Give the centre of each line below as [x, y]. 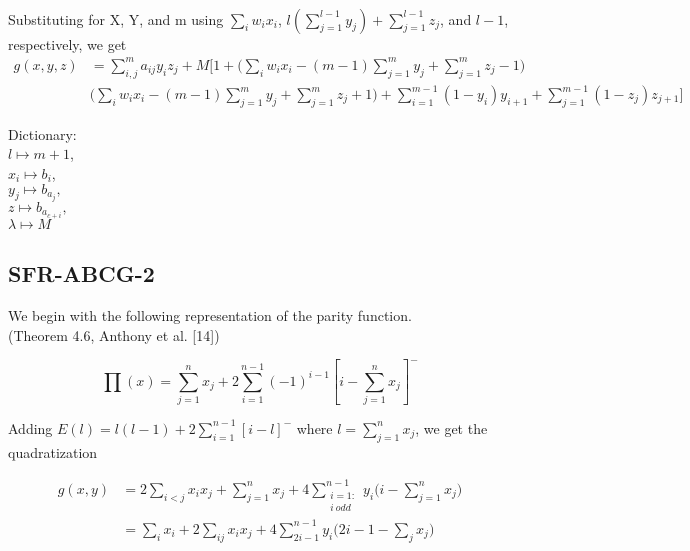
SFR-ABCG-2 [81, 273]
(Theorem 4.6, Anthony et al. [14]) [114, 334]
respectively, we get [67, 43]
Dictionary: [42, 133]
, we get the [451, 427]
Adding [30, 427]
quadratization [53, 451]
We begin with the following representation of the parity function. [210, 315]
